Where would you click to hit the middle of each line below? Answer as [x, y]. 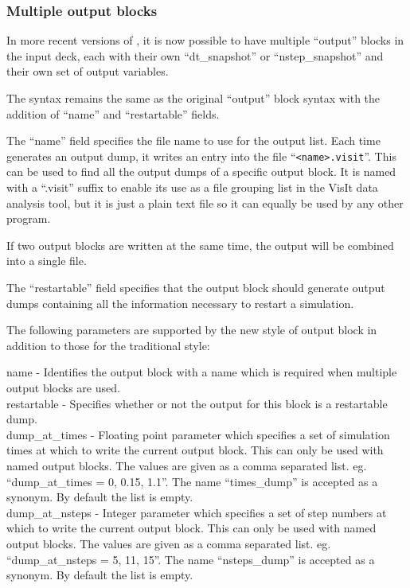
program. [29, 218]
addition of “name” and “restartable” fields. [113, 113]
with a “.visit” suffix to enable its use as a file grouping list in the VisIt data [192, 187]
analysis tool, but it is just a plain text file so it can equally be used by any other [205, 202]
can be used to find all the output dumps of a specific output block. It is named [201, 171]
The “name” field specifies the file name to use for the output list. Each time [193, 140]
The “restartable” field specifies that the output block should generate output [196, 287]
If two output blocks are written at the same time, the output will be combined [200, 245]
